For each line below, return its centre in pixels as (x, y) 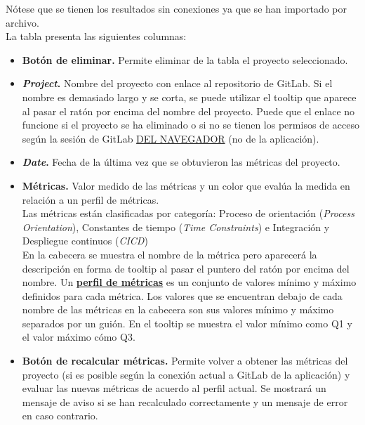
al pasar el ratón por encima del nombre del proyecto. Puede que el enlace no (188, 111)
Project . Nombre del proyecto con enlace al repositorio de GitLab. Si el (177, 83)
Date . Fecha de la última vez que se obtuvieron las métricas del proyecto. (181, 162)
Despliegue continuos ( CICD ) (85, 241)
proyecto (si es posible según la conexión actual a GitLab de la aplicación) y (186, 374)
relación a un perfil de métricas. (91, 199)
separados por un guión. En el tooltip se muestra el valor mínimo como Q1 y (187, 323)
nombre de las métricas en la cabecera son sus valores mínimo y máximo (178, 309)
